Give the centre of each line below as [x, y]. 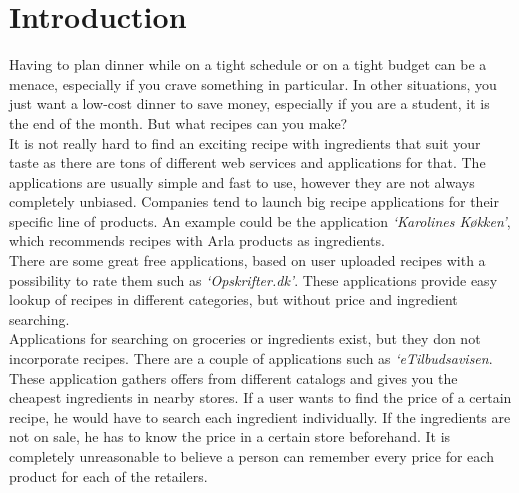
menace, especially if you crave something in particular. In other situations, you [253, 83]
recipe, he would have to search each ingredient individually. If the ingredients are [260, 416]
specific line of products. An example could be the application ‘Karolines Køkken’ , [260, 220]
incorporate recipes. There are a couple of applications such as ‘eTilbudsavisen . [251, 358]
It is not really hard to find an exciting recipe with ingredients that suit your [245, 142]
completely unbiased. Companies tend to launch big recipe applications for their [254, 201]
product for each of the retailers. [108, 475]
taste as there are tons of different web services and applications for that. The [247, 162]
